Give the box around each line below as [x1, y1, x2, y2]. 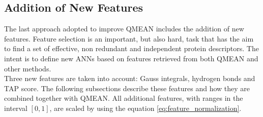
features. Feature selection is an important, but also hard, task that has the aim [4, 33, 254, 44]
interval [4, 102, 27, 113]
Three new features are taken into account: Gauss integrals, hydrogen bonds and [4, 73, 255, 84]
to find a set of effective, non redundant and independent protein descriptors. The [4, 43, 259, 54]
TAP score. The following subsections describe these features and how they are [4, 83, 250, 93]
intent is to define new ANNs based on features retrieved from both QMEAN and [4, 53, 258, 63]
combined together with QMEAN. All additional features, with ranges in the [4, 93, 243, 103]
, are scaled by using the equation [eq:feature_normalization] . [49, 102, 242, 113]
